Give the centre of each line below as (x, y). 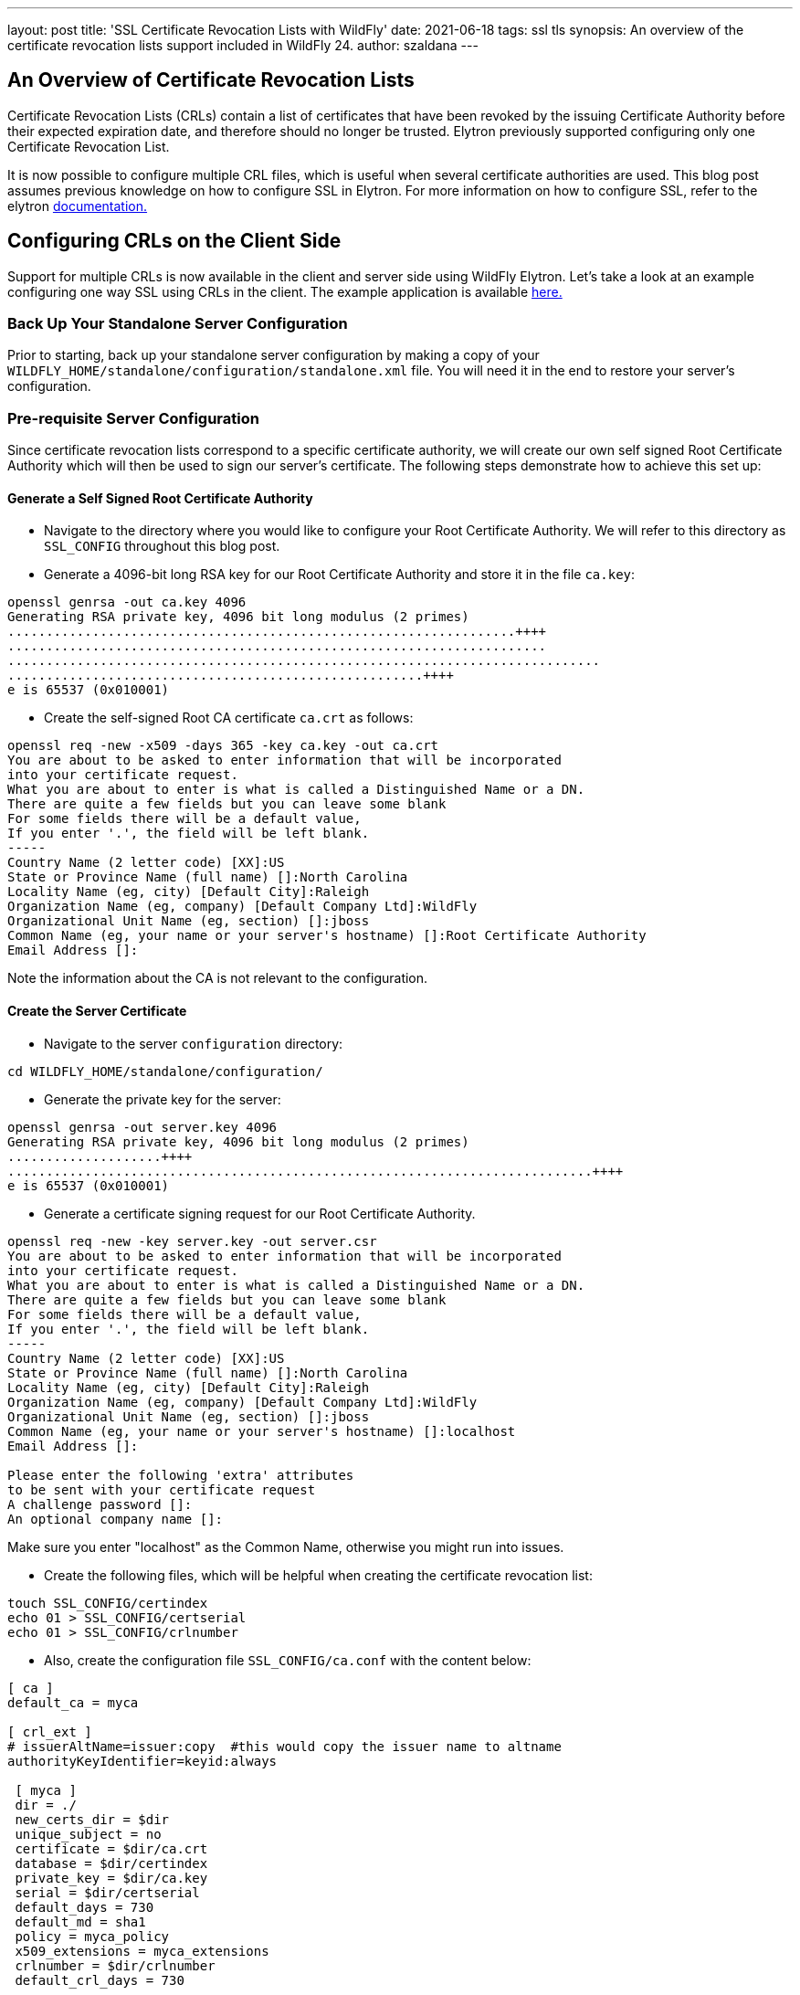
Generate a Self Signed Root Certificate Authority (160, 498)
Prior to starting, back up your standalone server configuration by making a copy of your (274, 355)
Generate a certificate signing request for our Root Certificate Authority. (260, 1213)
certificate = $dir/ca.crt (111, 1848)
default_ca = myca (73, 1702)
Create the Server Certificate (97, 1011)
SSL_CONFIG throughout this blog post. (162, 546)
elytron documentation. (78, 206)
